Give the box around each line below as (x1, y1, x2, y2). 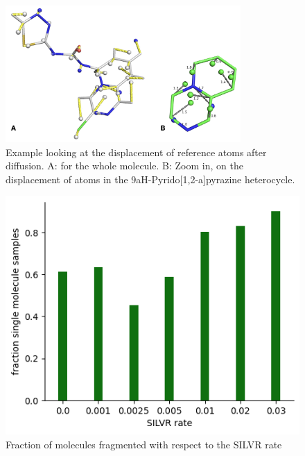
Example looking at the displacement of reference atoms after (6, 144, 267, 159)
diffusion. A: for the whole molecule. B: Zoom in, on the (6, 158, 243, 173)
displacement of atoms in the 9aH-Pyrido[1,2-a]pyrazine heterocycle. (6, 171, 295, 186)
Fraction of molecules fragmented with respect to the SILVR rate (6, 437, 282, 451)
